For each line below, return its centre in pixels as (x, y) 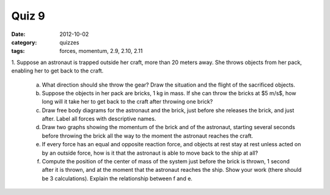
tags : (18, 51)
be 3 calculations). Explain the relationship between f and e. (117, 178)
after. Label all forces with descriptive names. (99, 119)
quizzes (69, 42)
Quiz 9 (28, 16)
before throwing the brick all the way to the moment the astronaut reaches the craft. (148, 136)
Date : (18, 34)
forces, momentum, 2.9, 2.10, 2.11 (101, 51)
